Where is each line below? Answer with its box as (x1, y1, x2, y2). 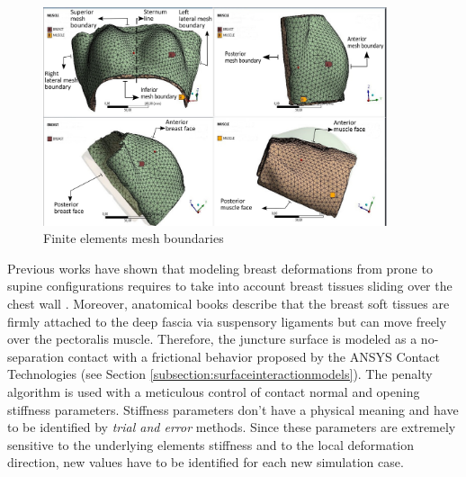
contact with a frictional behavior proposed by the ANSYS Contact (67, 346, 441, 365)
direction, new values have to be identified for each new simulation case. (7, 453, 404, 472)
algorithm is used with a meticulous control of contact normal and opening (7, 382, 420, 400)
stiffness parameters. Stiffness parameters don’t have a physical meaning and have (7, 400, 459, 418)
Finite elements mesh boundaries (43, 229, 224, 247)
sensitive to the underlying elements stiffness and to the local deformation (7, 435, 415, 454)
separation (7, 346, 65, 365)
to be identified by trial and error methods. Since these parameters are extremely (7, 418, 456, 436)
